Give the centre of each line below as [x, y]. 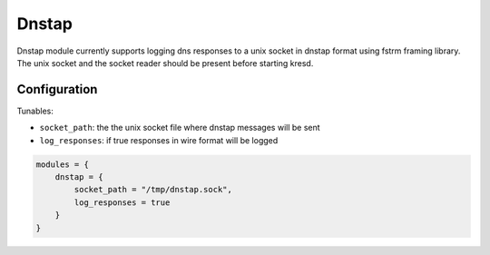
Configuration [57, 89]
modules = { [63, 164]
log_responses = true [122, 202]
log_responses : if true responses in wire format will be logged [159, 140]
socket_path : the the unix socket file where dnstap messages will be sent [180, 128]
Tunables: [35, 111]
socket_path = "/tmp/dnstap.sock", [153, 190]
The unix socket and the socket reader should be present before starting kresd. [165, 63]
